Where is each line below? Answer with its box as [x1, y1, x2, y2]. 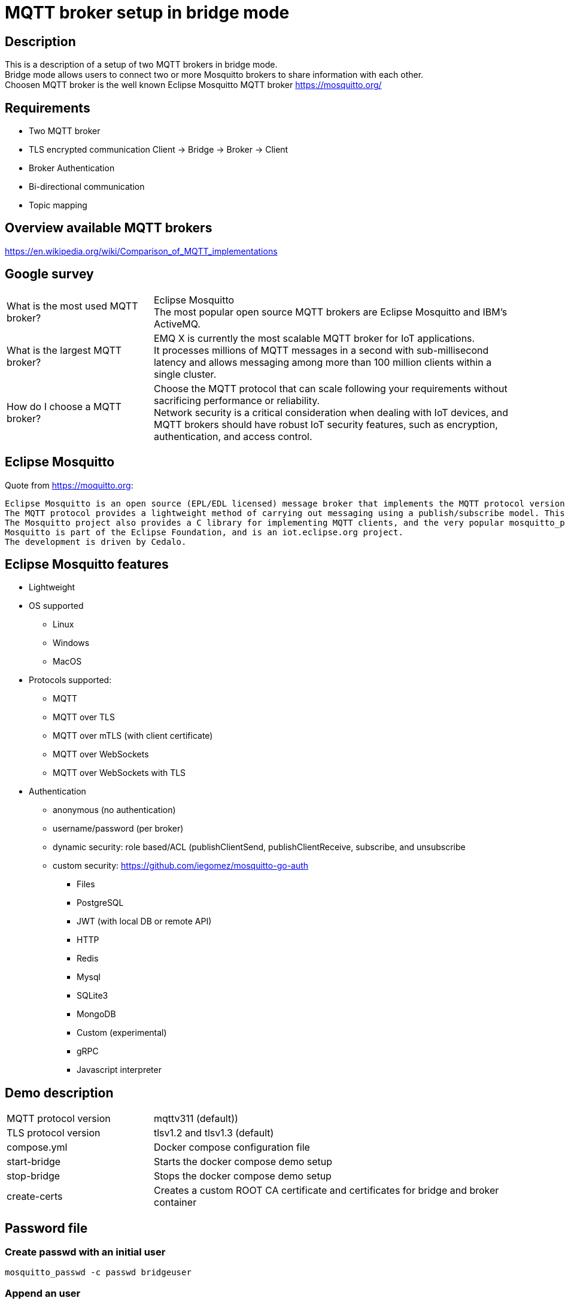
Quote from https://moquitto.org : [5, 480, 133, 490]
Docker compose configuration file [153, 1141, 310, 1154]
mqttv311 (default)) [153, 1112, 238, 1125]
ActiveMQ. [153, 317, 201, 330]
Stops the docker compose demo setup [153, 1170, 332, 1182]
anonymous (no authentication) [53, 805, 176, 815]
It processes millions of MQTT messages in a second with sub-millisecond [153, 344, 489, 356]
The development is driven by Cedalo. [5, 536, 187, 547]
